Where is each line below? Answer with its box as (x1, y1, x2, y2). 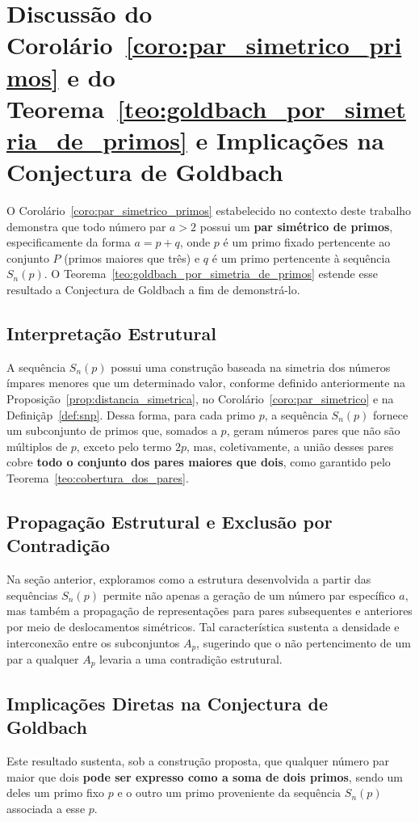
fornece (373, 406, 409, 423)
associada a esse (6, 799, 86, 816)
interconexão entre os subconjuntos (6, 634, 180, 651)
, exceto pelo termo (76, 437, 172, 454)
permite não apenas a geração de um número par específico (103, 586, 396, 603)
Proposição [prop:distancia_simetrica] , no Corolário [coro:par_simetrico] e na (6, 390, 394, 407)
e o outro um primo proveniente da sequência (117, 784, 341, 801)
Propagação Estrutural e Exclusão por (6, 508, 333, 533)
